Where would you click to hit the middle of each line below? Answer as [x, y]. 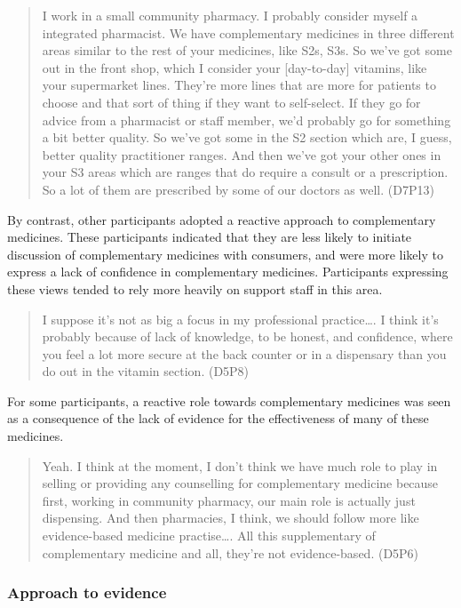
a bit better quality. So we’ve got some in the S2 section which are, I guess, [247, 137]
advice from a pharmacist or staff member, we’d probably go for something [246, 120]
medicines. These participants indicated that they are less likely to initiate [210, 237]
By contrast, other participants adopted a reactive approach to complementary [222, 219]
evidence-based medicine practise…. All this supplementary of [209, 536]
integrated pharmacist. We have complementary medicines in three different [248, 32]
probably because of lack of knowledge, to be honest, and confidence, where [247, 336]
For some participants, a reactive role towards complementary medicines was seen [229, 400]
